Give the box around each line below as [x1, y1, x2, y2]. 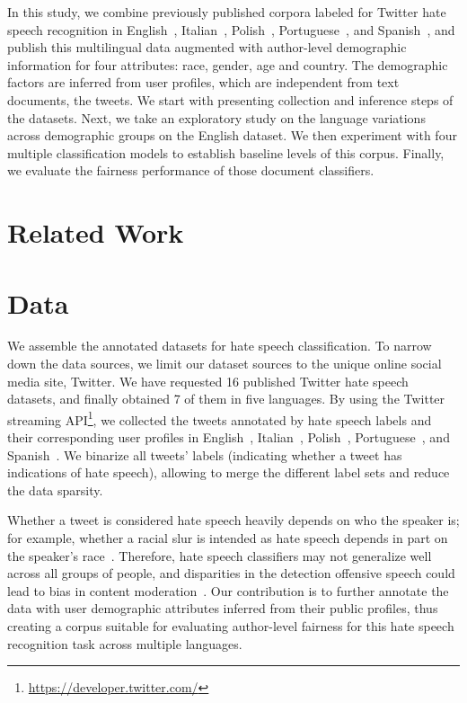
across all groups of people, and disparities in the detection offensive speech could [7, 564, 455, 583]
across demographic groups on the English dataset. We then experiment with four [7, 126, 457, 145]
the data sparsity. [7, 480, 103, 499]
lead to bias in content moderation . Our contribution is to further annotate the [7, 581, 449, 600]
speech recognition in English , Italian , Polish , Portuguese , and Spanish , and [7, 20, 455, 39]
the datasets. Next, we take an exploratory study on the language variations [7, 108, 426, 127]
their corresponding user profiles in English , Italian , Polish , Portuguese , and [7, 428, 450, 447]
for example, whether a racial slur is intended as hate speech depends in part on [7, 529, 448, 547]
